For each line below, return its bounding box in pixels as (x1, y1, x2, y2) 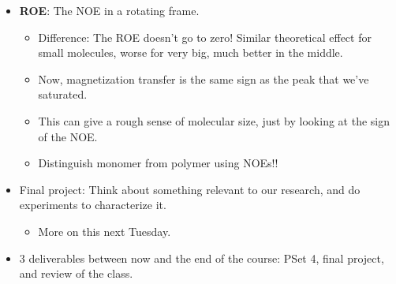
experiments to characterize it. (19, 196, 166, 213)
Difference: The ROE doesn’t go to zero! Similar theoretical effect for (38, 28, 372, 45)
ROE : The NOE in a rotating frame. (19, 2, 200, 18)
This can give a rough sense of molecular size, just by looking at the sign (38, 112, 390, 129)
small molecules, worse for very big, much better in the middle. (38, 44, 343, 61)
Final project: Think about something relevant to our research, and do (19, 181, 361, 197)
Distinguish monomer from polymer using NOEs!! (38, 155, 278, 171)
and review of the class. (19, 265, 133, 282)
